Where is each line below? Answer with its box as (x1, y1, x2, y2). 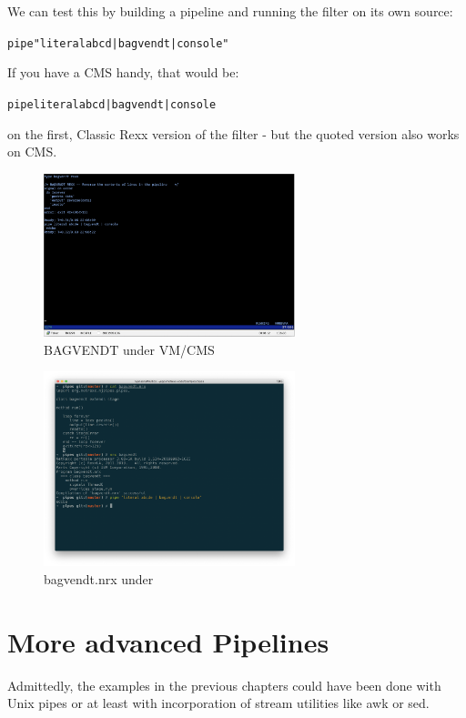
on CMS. (7, 142, 57, 161)
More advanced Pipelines (7, 622, 329, 660)
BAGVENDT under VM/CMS (44, 339, 215, 359)
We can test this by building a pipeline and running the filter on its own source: (7, 2, 453, 20)
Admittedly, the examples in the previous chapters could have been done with (7, 675, 441, 694)
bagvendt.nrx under (44, 569, 154, 588)
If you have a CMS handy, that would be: (7, 63, 239, 82)
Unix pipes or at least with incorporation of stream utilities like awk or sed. (7, 693, 430, 713)
